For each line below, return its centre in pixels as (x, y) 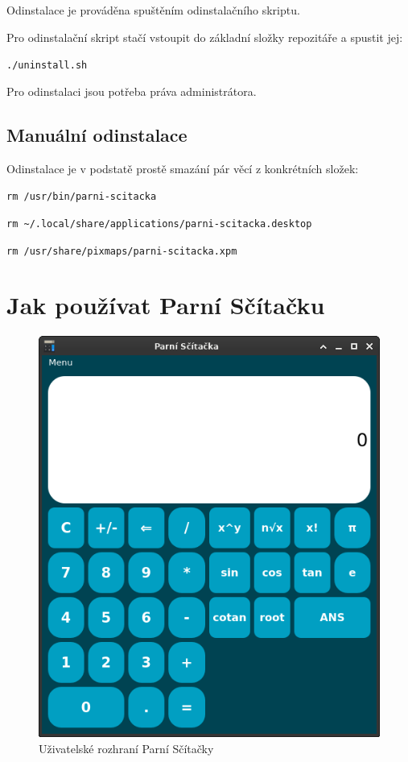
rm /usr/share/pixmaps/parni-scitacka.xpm (122, 251)
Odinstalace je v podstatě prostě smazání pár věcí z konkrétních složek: (183, 168)
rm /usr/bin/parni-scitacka (82, 197)
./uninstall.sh (47, 66)
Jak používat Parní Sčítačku (166, 305)
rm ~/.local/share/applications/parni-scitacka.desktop (159, 224)
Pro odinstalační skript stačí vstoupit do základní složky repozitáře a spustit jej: (205, 37)
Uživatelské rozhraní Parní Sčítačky (126, 748)
